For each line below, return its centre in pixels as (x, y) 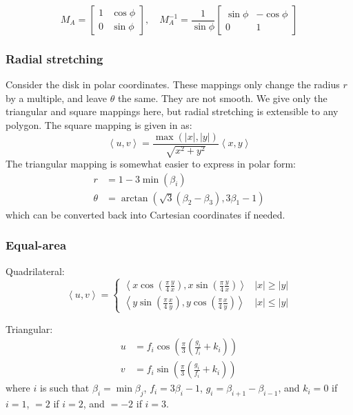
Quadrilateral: (35, 271)
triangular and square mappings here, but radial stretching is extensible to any (172, 111)
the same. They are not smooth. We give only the (222, 98)
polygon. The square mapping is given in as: (99, 125)
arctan (134, 198)
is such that (64, 388)
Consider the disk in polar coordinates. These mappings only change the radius (173, 84)
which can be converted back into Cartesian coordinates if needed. (145, 214)
